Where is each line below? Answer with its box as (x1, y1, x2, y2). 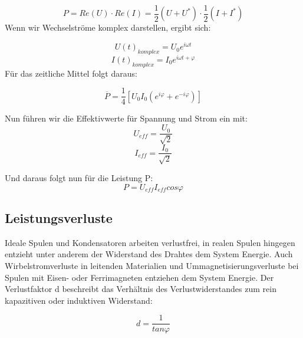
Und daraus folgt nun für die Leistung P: (5, 171, 153, 183)
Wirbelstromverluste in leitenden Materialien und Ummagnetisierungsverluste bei (5, 259, 299, 271)
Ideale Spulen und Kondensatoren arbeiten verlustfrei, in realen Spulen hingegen (5, 236, 295, 248)
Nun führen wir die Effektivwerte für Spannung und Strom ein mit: (5, 112, 248, 124)
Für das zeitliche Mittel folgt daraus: (5, 67, 137, 79)
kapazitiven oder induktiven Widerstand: (5, 294, 153, 306)
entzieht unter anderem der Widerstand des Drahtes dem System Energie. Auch (5, 248, 293, 260)
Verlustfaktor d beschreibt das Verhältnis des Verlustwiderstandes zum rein (5, 283, 276, 295)
